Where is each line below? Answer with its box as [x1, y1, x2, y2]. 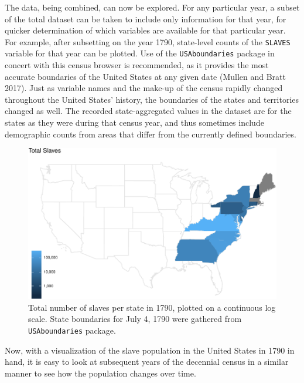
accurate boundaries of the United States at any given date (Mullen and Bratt [5, 70, 286, 82]
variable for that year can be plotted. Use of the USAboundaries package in [5, 47, 275, 59]
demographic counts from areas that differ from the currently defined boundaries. [5, 127, 296, 140]
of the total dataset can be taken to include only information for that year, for [5, 12, 286, 25]
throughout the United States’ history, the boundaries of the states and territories [5, 93, 299, 105]
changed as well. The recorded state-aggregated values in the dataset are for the [5, 105, 292, 117]
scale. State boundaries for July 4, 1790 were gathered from [28, 313, 242, 325]
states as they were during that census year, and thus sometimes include [5, 116, 264, 129]
